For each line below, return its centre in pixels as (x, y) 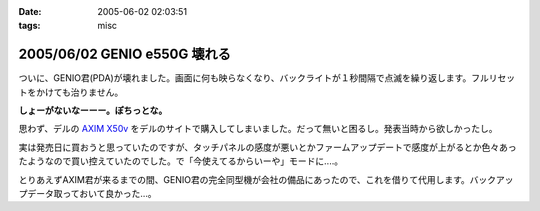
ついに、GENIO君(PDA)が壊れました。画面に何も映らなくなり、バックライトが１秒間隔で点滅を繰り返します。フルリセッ (266, 78)
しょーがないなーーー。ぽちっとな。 (93, 111)
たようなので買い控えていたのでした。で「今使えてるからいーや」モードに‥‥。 (181, 161)
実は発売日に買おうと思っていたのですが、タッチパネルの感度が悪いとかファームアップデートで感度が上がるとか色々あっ (267, 147)
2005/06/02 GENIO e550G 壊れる (125, 54)
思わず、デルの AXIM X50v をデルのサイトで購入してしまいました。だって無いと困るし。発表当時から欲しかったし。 (258, 129)
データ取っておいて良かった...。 (91, 194)
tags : (29, 26)
